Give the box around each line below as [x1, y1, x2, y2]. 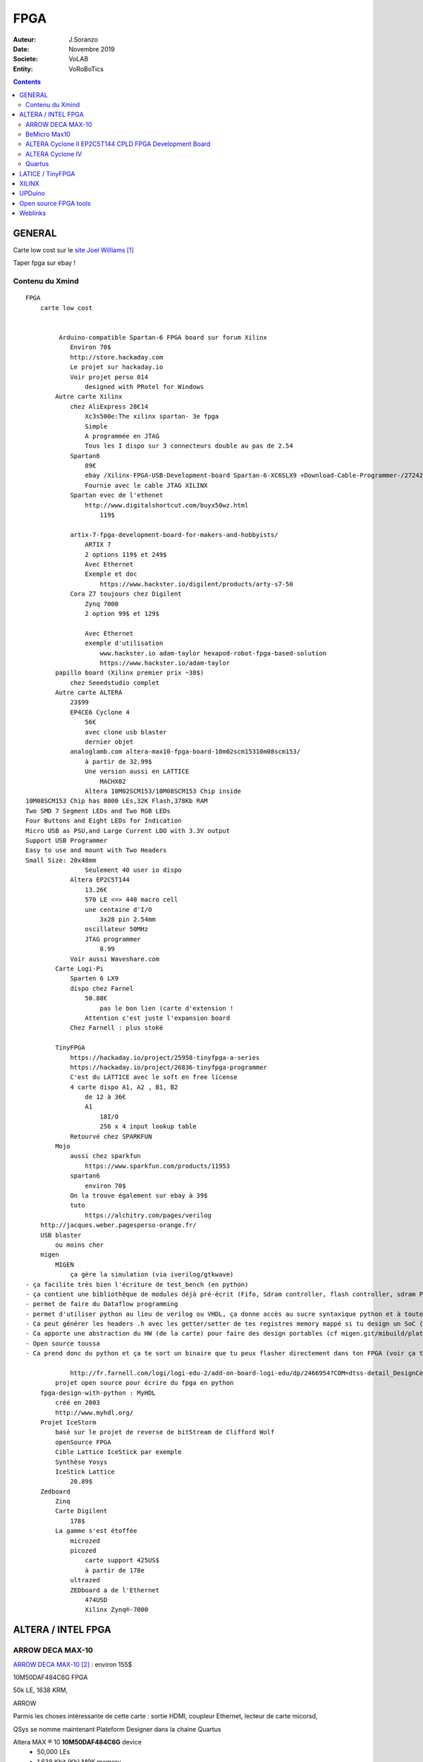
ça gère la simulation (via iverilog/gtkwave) [70, 1271, 234, 1279]
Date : [13, 44, 30, 53]
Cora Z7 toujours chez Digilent [70, 590, 183, 598]
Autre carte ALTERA [55, 689, 123, 697]
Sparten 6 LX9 [70, 975, 119, 982]
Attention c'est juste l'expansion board [85, 1014, 231, 1022]
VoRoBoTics [68, 64, 104, 73]
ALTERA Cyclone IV [25, 149, 82, 158]
